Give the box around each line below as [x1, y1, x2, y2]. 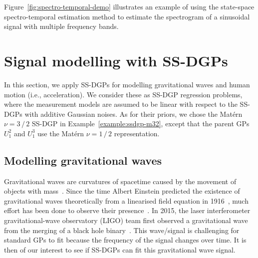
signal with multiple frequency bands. [4, 21, 119, 31]
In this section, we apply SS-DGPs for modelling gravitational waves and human [4, 79, 250, 89]
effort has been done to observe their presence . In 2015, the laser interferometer [4, 205, 251, 216]
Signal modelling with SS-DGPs [4, 50, 228, 70]
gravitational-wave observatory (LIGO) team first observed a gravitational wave [4, 215, 248, 226]
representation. [114, 128, 160, 138]
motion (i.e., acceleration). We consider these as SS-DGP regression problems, [4, 89, 243, 99]
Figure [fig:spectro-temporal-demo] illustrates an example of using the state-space [4, 1, 255, 11]
